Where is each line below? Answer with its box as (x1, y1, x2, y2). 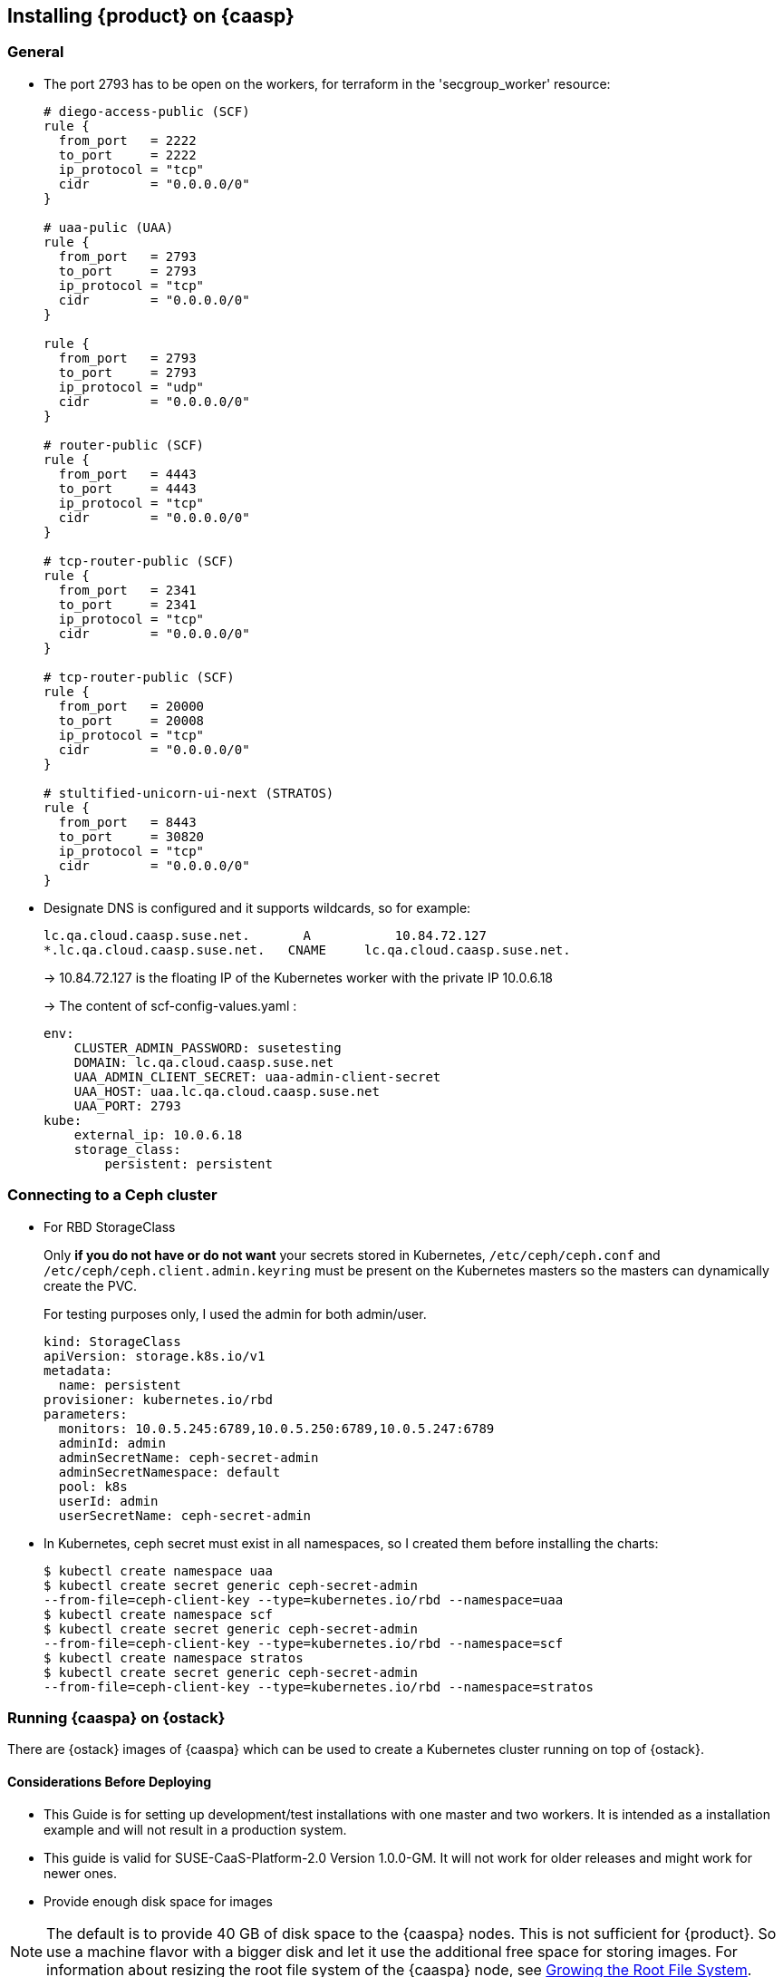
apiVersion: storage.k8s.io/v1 (43, 1348, 266, 1363)
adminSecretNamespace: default (58, 1464, 281, 1479)
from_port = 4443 (58, 466, 197, 481)
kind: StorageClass (43, 1333, 181, 1349)
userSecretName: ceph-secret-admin (58, 1507, 312, 1523)
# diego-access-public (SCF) (43, 103, 250, 119)
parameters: (43, 1406, 128, 1421)
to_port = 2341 (58, 596, 197, 612)
